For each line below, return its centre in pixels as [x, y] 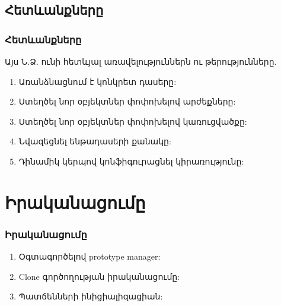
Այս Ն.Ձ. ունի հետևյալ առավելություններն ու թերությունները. [141, 61]
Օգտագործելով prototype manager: [90, 256]
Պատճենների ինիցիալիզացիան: [91, 296]
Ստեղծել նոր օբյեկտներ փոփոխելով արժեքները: [127, 101]
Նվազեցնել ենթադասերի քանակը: [95, 141]
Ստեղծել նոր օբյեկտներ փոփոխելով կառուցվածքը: [133, 121]
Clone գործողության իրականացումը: [99, 276]
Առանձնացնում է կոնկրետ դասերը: [98, 81]
